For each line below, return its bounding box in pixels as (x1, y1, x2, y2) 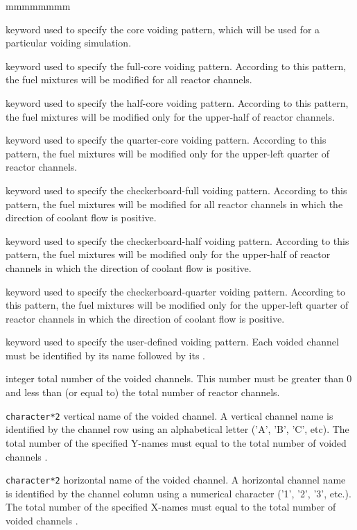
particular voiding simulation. (6, 35, 132, 50)
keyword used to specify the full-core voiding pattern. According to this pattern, (6, 58, 347, 73)
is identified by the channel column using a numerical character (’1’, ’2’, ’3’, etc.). (6, 486, 351, 500)
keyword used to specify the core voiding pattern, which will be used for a (6, 22, 320, 36)
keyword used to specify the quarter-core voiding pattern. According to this (6, 132, 326, 147)
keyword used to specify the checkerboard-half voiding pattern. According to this (6, 233, 349, 248)
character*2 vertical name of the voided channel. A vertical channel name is (6, 408, 333, 422)
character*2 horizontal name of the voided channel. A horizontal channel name (6, 472, 346, 487)
